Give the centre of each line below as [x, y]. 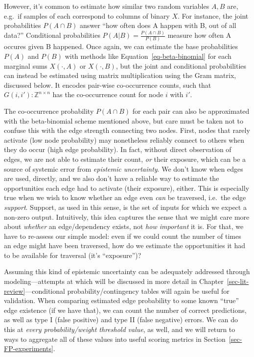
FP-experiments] [29, 348]
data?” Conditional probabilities [52, 35]
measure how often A [199, 35]
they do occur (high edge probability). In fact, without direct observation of [118, 149]
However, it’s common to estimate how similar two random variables [107, 6]
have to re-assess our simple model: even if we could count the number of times [123, 236]
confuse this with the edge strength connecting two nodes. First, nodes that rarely [127, 130]
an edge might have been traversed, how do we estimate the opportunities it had [125, 245]
